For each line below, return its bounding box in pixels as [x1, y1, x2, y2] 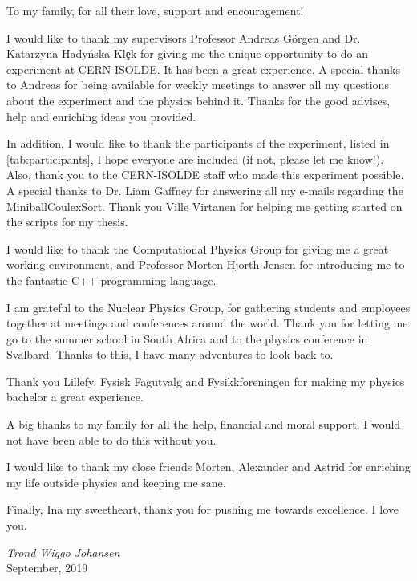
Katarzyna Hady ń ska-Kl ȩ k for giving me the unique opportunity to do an [6, 45, 369, 62]
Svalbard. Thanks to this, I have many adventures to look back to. [6, 346, 334, 363]
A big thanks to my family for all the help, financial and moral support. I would [6, 416, 401, 433]
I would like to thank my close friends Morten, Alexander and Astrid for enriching [6, 458, 411, 475]
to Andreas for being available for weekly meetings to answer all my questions [6, 76, 389, 93]
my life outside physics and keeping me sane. [6, 473, 226, 490]
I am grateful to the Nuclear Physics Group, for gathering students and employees [6, 299, 411, 315]
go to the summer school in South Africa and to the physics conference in [6, 330, 368, 347]
